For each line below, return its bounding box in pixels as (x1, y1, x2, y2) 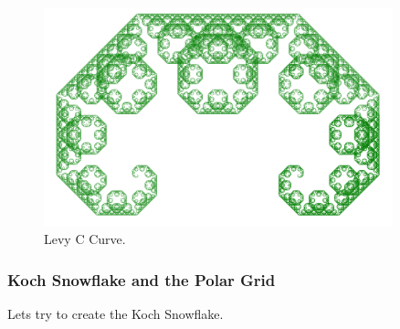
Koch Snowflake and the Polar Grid (7, 268, 276, 291)
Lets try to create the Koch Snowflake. (7, 304, 224, 324)
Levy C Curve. (44, 229, 126, 249)
